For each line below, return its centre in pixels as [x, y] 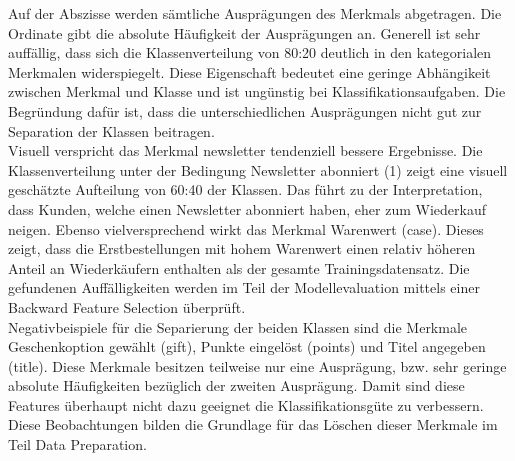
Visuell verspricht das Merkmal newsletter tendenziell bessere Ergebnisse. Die [245, 150]
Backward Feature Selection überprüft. [127, 306]
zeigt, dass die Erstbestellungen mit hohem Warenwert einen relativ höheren [242, 248]
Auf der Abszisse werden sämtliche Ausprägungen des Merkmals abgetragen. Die [255, 13]
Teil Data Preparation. [77, 444]
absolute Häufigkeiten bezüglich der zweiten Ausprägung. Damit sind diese [236, 385]
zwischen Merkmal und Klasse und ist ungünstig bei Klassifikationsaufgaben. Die [257, 91]
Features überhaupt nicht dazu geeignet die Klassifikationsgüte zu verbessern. [246, 404]
